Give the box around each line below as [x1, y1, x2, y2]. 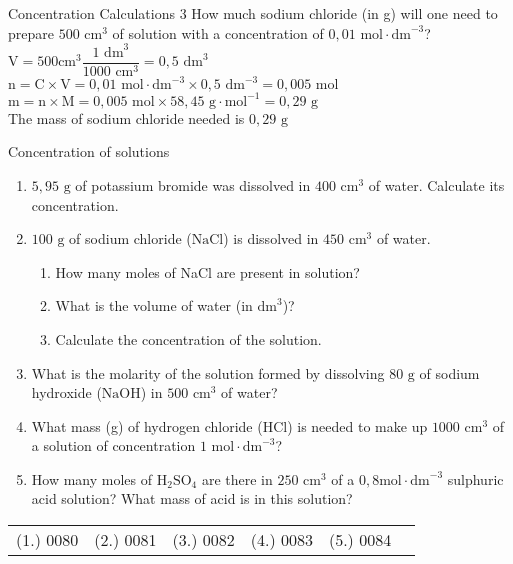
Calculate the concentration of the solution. [55, 328, 322, 349]
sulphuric [447, 468, 504, 489]
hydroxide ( [31, 382, 102, 403]
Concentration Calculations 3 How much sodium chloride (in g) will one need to [8, 3, 498, 23]
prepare [8, 22, 54, 43]
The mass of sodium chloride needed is [8, 107, 245, 128]
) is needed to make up [287, 415, 428, 436]
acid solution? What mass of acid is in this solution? [31, 488, 353, 509]
